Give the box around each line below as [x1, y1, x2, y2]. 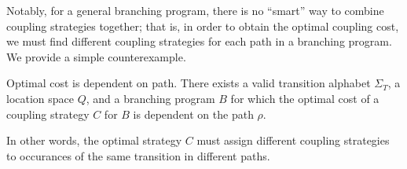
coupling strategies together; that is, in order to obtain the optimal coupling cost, [6, 17, 399, 34]
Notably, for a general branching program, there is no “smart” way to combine [6, 2, 384, 18]
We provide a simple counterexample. [6, 48, 186, 64]
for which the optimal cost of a [230, 90, 379, 106]
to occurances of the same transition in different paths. [6, 147, 270, 163]
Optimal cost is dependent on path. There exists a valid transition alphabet [6, 75, 371, 91]
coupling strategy [6, 105, 90, 122]
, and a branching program [86, 90, 215, 106]
